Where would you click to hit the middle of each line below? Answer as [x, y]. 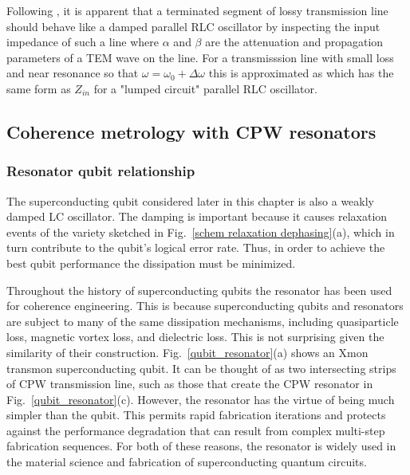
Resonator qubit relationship [101, 171]
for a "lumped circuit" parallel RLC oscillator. [205, 88]
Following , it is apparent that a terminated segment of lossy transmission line [197, 10]
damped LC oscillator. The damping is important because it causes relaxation [197, 216]
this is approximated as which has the [301, 73]
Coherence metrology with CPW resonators [191, 131]
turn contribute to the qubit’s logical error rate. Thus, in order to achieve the [196, 247]
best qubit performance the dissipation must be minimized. [151, 263]
